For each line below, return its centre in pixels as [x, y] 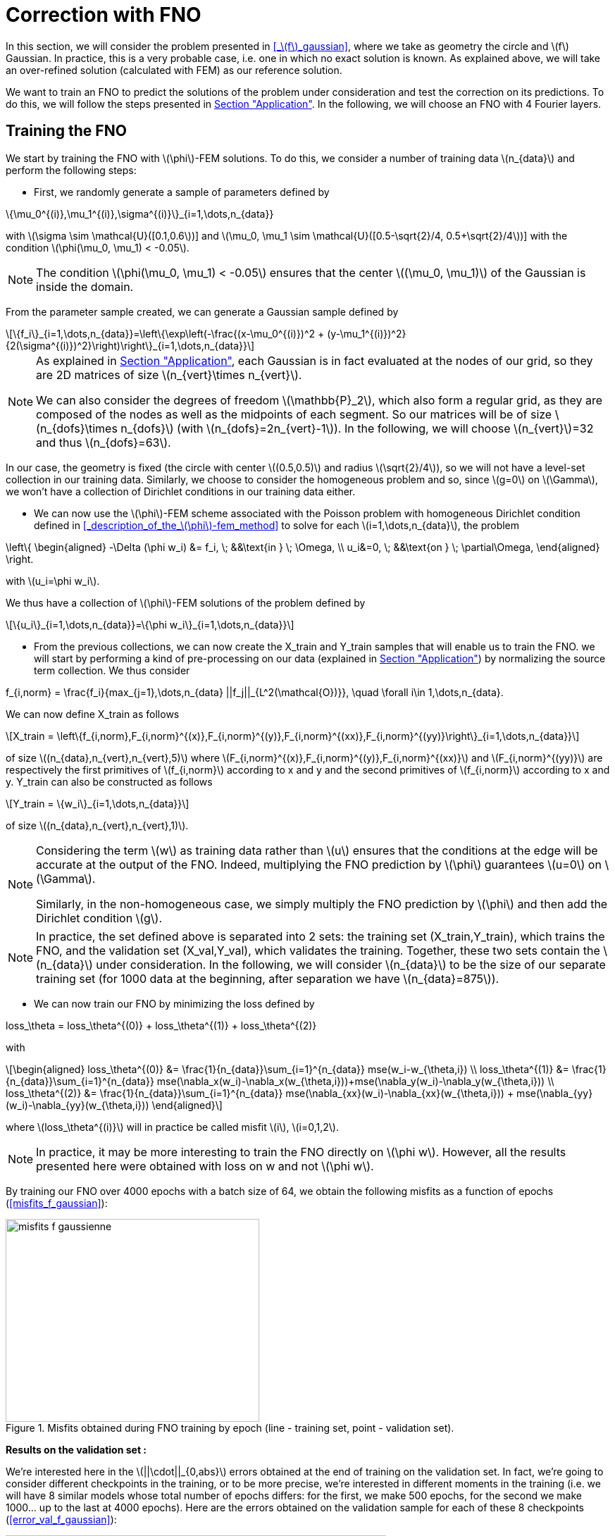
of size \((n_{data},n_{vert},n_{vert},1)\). [97, 825]
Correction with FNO [104, 15]
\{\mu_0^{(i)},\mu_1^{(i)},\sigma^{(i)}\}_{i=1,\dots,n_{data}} [140, 213]
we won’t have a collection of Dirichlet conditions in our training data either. [181, 491]
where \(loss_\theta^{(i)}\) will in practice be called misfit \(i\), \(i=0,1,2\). [172, 1127]
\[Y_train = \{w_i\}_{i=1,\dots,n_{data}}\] [98, 803]
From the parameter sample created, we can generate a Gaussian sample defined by [202, 311]
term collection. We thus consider [112, 670]
